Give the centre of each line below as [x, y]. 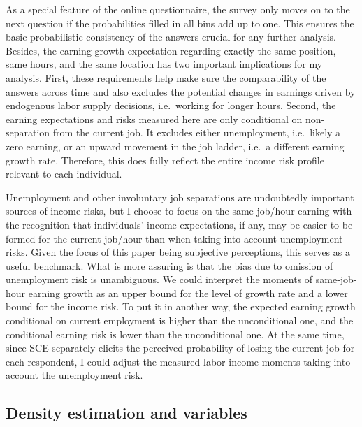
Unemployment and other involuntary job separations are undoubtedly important [180, 197]
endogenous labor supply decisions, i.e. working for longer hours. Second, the [171, 105]
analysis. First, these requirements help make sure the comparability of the [166, 77]
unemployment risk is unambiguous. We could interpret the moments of [159, 279]
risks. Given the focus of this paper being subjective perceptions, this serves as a [178, 252]
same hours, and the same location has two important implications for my [164, 64]
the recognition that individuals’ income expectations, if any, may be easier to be [179, 224]
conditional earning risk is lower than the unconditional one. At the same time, [175, 334]
